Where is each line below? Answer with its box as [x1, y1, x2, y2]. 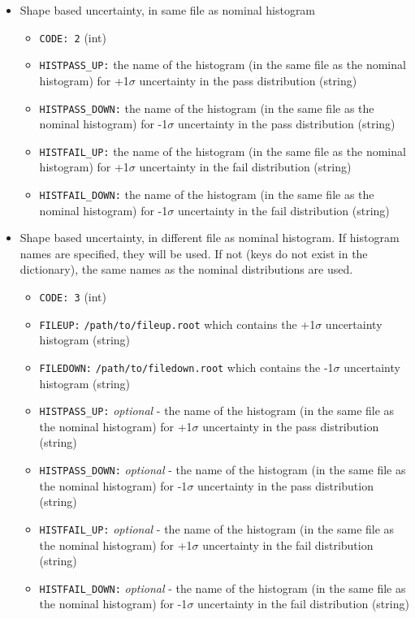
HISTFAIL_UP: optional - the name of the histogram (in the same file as [39, 520, 395, 537]
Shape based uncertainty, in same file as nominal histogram [19, 2, 316, 18]
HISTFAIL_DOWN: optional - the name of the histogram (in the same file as [39, 579, 406, 596]
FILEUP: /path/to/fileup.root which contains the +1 [39, 315, 316, 332]
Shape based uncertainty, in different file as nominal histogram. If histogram [19, 229, 400, 246]
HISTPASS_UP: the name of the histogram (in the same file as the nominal [39, 56, 406, 73]
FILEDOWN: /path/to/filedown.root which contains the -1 [39, 358, 334, 375]
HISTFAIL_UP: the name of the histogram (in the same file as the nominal [39, 142, 406, 159]
